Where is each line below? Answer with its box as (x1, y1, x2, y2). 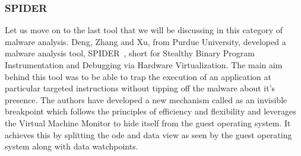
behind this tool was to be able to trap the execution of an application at (5, 70, 271, 82)
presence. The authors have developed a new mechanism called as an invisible (5, 93, 287, 106)
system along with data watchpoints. (5, 140, 138, 152)
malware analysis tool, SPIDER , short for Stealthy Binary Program (5, 47, 255, 59)
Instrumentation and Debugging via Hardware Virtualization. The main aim (5, 59, 283, 71)
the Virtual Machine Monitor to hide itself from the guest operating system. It (5, 116, 291, 129)
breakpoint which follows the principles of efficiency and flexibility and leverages (5, 105, 296, 117)
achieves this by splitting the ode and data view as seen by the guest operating (5, 128, 292, 141)
